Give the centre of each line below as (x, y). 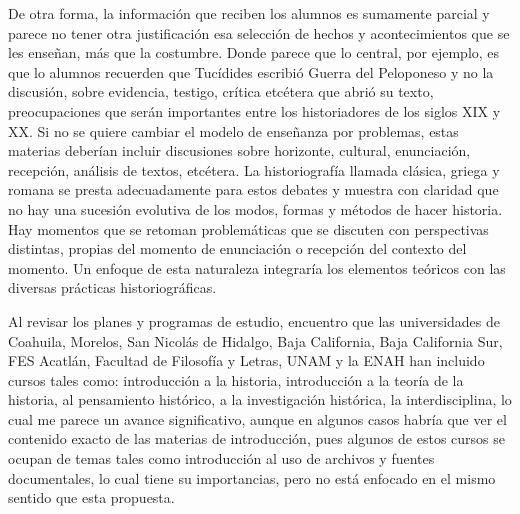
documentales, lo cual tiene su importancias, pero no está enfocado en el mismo (252, 477)
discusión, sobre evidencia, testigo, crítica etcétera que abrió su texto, (221, 91)
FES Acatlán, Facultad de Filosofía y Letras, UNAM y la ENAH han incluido (246, 360)
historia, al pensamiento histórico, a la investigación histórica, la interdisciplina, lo (260, 399)
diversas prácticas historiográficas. (112, 287)
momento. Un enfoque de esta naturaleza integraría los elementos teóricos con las (257, 267)
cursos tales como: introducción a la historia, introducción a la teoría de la (236, 379)
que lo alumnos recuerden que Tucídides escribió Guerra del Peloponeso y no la (251, 71)
